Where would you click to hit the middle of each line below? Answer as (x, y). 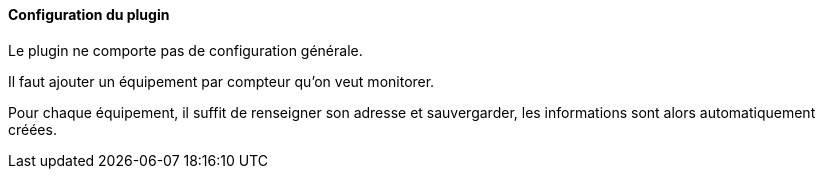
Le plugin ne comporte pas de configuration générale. (185, 50)
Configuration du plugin (89, 14)
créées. (32, 129)
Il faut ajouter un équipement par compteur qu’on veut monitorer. (221, 81)
